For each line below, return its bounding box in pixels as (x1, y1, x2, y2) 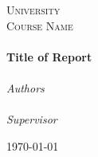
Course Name (6, 17, 73, 33)
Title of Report (6, 48, 92, 65)
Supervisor (6, 111, 57, 128)
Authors (6, 79, 45, 96)
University (6, 2, 61, 18)
